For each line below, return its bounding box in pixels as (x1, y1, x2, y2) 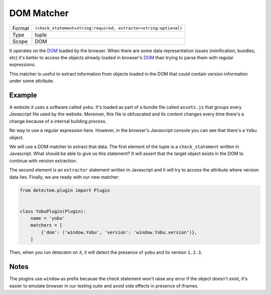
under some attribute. (9, 78, 54, 84)
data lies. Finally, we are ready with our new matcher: (9, 174, 120, 180)
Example (9, 91, 37, 99)
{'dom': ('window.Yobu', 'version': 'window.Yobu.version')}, (41, 229, 198, 235)
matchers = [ (30, 222, 63, 228)
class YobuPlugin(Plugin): (20, 208, 86, 214)
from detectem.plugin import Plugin (20, 187, 110, 193)
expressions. (9, 62, 36, 68)
